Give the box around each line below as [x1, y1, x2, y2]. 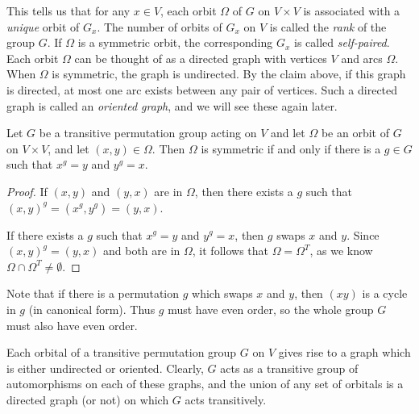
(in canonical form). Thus [28, 300, 156, 317]
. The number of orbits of [97, 18, 222, 35]
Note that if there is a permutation [6, 285, 180, 302]
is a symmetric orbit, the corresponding [77, 34, 273, 51]
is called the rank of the [269, 18, 387, 35]
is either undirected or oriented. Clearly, [6, 359, 204, 376]
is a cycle [362, 285, 408, 302]
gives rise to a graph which [278, 344, 411, 361]
